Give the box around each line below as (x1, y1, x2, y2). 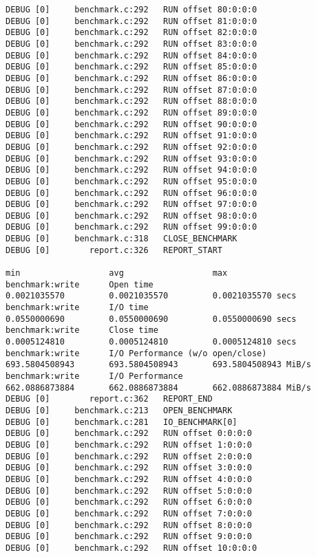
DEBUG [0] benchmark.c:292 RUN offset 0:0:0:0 (6, 428, 252, 439)
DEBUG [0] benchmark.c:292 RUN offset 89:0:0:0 (6, 107, 257, 118)
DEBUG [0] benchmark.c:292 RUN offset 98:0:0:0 (6, 210, 257, 221)
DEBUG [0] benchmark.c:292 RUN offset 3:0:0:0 (6, 463, 252, 473)
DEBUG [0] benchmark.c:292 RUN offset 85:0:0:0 (6, 62, 257, 72)
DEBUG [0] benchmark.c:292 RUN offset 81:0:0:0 (6, 16, 257, 26)
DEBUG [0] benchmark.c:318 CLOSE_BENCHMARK (6, 234, 238, 244)
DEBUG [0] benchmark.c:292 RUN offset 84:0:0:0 (6, 50, 257, 61)
